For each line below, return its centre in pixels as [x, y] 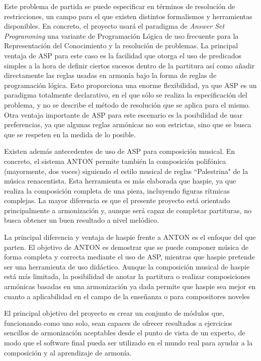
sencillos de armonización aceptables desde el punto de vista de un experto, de [125, 333]
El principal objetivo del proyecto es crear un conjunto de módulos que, [114, 313]
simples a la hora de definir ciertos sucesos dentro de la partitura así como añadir [129, 65]
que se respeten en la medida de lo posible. [70, 134]
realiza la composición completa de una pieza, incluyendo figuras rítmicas [117, 190]
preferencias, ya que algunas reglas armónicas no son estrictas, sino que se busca [128, 124]
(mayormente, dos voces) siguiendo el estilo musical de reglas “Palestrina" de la [126, 171]
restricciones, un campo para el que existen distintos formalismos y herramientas [128, 16]
